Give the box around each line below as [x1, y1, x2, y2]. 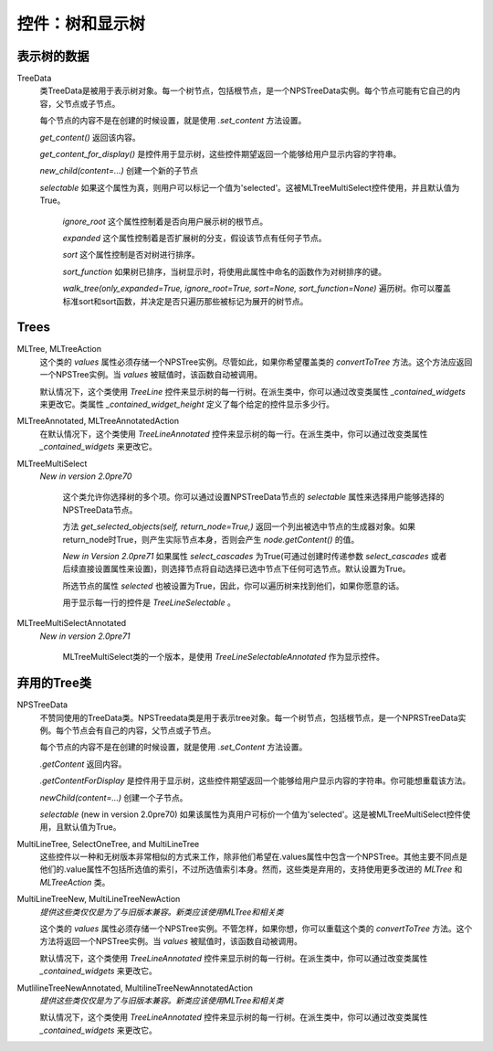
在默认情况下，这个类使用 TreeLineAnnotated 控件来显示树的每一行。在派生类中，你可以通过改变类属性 [39, 428, 428, 439]
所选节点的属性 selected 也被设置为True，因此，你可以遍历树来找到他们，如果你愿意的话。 [62, 580, 404, 591]
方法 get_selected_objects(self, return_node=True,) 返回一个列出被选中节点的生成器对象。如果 [62, 521, 416, 532]
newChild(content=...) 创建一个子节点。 [39, 791, 188, 803]
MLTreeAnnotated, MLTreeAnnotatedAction [16, 416, 180, 427]
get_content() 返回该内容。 [39, 132, 141, 143]
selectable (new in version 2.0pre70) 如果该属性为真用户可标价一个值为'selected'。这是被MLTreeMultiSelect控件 [39, 809, 463, 820]
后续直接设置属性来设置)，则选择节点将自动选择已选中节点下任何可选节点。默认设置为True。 [62, 563, 411, 575]
